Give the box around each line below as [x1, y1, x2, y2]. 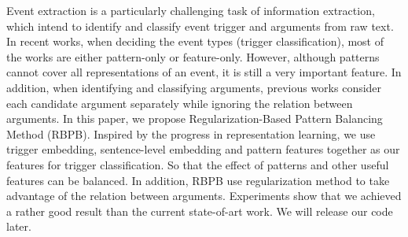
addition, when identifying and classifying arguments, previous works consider [6, 79, 382, 95]
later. [6, 218, 31, 235]
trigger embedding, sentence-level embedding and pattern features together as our [6, 141, 400, 157]
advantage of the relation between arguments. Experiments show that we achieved [6, 187, 402, 204]
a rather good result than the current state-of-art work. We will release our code [6, 202, 393, 219]
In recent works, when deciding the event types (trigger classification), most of [6, 33, 384, 50]
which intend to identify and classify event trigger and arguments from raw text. [6, 17, 394, 34]
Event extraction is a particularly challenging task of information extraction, [6, 2, 375, 18]
